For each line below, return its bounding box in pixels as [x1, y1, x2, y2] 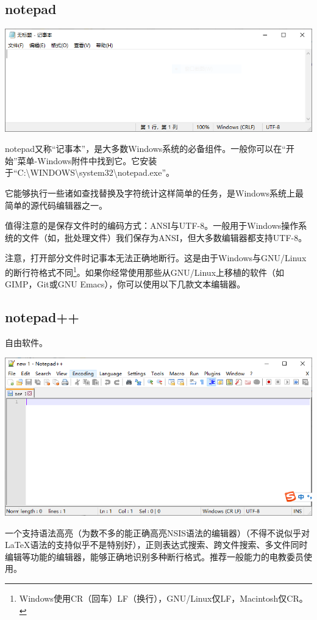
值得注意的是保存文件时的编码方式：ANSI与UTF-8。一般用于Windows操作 [5, 219, 299, 232]
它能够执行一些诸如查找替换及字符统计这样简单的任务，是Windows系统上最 [5, 187, 304, 200]
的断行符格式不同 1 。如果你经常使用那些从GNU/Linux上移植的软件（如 [5, 264, 285, 278]
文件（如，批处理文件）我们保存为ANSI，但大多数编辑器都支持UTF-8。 [21, 231, 307, 243]
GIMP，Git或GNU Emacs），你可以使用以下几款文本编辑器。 [5, 278, 246, 290]
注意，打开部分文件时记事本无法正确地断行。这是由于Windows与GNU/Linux [5, 251, 307, 264]
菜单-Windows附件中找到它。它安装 [17, 154, 157, 167]
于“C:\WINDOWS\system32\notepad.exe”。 [5, 166, 175, 179]
